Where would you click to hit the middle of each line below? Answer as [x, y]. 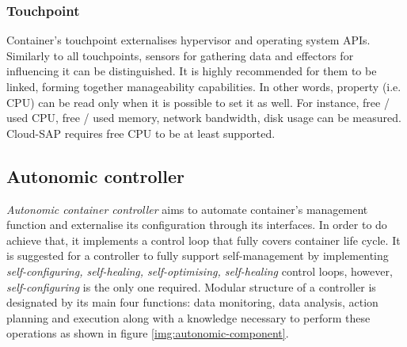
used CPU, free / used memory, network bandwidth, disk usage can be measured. [204, 118]
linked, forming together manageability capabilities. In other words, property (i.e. [204, 86]
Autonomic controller [95, 175]
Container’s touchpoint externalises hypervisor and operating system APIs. [188, 40]
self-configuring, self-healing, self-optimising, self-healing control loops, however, [200, 271]
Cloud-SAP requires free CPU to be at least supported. [141, 133]
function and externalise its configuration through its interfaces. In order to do [197, 225]
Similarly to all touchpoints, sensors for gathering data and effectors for [180, 55]
